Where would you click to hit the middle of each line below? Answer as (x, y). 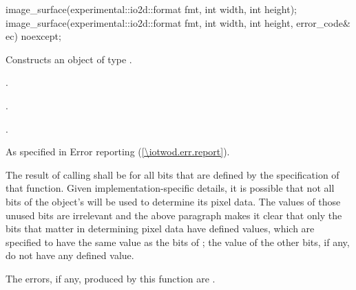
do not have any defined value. (70, 255)
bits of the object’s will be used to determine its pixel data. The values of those (173, 201)
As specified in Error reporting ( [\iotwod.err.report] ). (118, 152)
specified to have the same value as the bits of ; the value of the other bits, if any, (178, 242)
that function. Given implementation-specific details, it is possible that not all (170, 188)
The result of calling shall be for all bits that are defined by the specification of (172, 174)
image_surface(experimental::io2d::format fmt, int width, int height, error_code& (178, 22)
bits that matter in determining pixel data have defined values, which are (160, 228)
